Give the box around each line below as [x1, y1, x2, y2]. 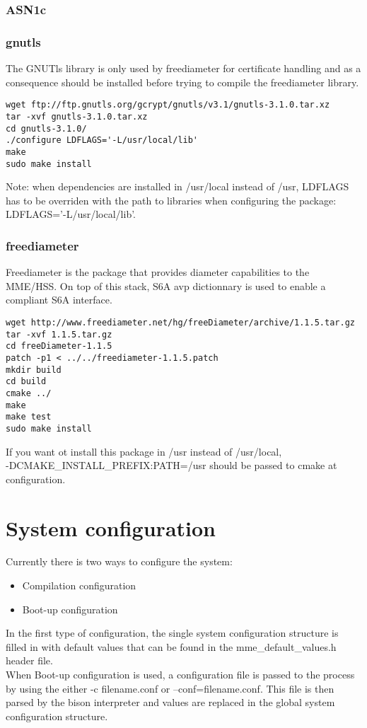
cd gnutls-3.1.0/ [6, 123, 87, 134]
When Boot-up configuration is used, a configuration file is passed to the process [6, 667, 355, 681]
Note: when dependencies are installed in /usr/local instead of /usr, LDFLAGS [6, 179, 349, 194]
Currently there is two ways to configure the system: [6, 554, 233, 569]
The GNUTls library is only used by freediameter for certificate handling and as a [6, 61, 361, 76]
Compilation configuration [22, 578, 136, 593]
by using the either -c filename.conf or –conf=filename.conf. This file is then [6, 681, 334, 695]
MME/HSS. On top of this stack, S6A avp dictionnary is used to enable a [6, 278, 326, 293]
